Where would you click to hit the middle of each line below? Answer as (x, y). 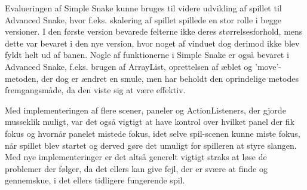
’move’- (268, 66)
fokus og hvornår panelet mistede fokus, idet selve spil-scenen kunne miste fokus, (153, 133)
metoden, (22, 78)
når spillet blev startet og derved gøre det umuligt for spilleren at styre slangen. (151, 145)
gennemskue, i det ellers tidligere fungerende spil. (95, 180)
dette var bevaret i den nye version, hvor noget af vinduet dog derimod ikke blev (152, 43)
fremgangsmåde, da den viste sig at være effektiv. (95, 90)
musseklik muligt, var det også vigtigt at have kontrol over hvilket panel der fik (150, 122)
